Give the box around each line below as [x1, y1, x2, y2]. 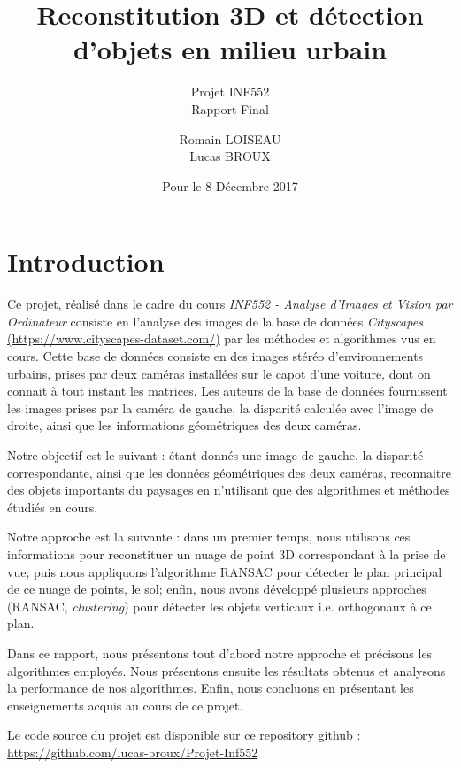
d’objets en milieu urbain [73, 31, 388, 67]
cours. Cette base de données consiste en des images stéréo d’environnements [7, 347, 424, 365]
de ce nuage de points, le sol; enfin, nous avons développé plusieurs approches [7, 580, 426, 598]
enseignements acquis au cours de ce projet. [7, 695, 243, 714]
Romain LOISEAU [179, 129, 281, 148]
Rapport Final [191, 99, 269, 118]
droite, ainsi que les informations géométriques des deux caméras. [7, 416, 362, 434]
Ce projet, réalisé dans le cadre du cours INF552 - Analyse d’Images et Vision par [7, 295, 453, 313]
